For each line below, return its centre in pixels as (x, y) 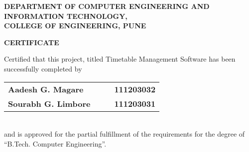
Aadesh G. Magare (46, 89)
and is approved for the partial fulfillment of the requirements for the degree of (124, 134)
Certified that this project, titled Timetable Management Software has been (120, 59)
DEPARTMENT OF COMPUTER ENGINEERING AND (107, 6)
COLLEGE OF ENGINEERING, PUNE (75, 26)
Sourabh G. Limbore (49, 103)
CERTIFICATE (32, 42)
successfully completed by (43, 68)
